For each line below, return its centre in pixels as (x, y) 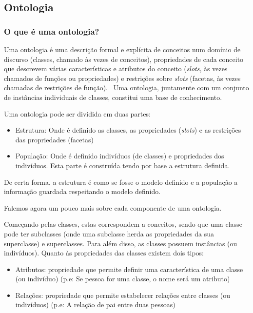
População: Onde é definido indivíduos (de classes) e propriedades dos (120, 156)
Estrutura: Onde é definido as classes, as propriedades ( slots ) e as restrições (128, 130)
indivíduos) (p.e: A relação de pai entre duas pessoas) (95, 304)
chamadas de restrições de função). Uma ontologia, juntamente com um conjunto (126, 88)
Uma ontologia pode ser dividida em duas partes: (77, 113)
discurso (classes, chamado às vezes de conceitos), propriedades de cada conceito (124, 59)
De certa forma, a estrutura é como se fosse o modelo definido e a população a (121, 182)
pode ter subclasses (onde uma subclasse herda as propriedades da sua (109, 233)
